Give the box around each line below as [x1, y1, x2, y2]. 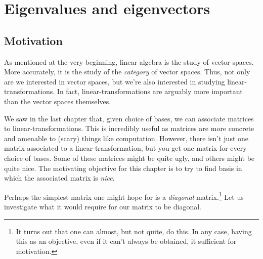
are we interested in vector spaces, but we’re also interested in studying [4, 76, 225, 87]
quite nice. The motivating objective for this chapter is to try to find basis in [4, 162, 242, 173]
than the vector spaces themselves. [4, 96, 111, 106]
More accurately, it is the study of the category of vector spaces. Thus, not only [4, 66, 250, 77]
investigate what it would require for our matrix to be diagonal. [4, 201, 201, 211]
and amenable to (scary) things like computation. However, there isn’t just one [4, 133, 249, 143]
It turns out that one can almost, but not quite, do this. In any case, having [16, 226, 252, 236]
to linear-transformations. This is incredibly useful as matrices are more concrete [4, 123, 254, 134]
